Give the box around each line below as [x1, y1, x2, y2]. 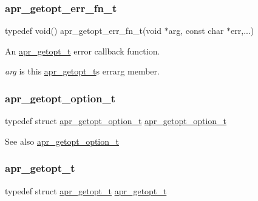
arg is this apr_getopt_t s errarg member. [5, 65, 160, 77]
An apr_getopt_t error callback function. [5, 44, 160, 57]
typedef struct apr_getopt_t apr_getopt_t [5, 184, 167, 197]
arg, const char [168, 24, 224, 37]
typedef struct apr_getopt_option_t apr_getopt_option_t [5, 114, 227, 127]
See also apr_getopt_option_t [5, 134, 119, 147]
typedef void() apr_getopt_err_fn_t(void [5, 24, 162, 37]
